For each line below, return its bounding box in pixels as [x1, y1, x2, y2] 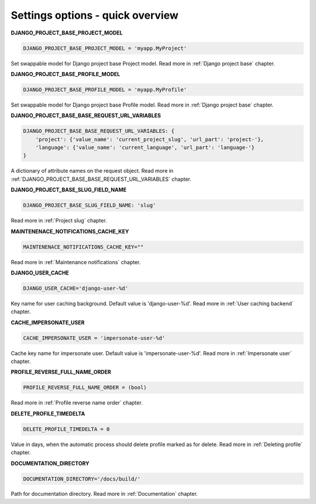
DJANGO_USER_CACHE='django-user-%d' [23, 284, 129, 292]
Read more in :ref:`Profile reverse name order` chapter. [11, 399, 143, 406]
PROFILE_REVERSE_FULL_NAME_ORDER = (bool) [23, 384, 147, 391]
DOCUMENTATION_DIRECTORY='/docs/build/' [23, 475, 140, 482]
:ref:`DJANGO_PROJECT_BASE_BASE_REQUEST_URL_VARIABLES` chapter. [11, 176, 192, 183]
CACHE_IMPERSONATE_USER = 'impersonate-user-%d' [23, 334, 166, 341]
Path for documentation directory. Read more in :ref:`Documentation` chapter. [11, 491, 198, 498]
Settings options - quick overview [11, 9, 178, 22]
